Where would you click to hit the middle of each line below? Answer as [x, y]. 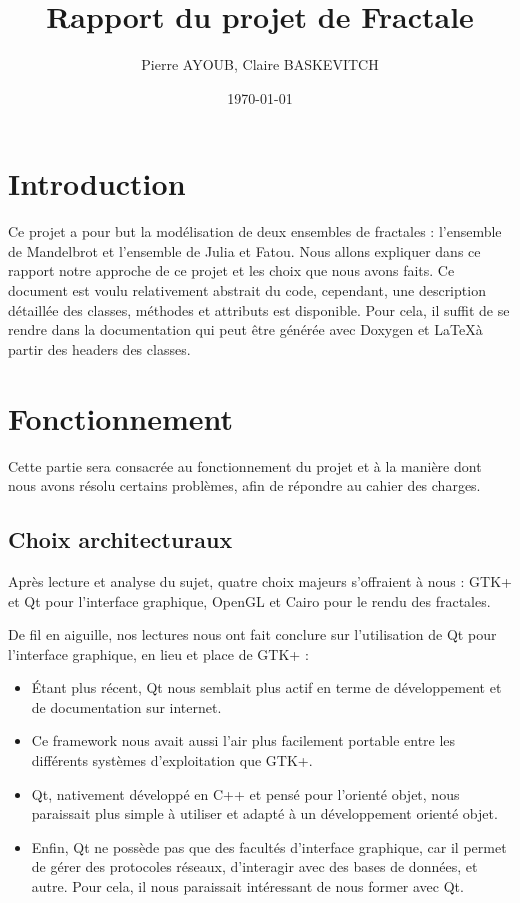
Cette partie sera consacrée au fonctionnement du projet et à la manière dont [245, 465]
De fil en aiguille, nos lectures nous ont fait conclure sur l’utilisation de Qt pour [252, 634]
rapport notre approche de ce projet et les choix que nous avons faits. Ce [231, 270]
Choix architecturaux [120, 539]
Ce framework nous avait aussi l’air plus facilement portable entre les [243, 740]
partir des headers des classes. [99, 348]
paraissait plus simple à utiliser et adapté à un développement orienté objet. [264, 813]
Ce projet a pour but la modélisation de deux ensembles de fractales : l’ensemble [255, 231]
